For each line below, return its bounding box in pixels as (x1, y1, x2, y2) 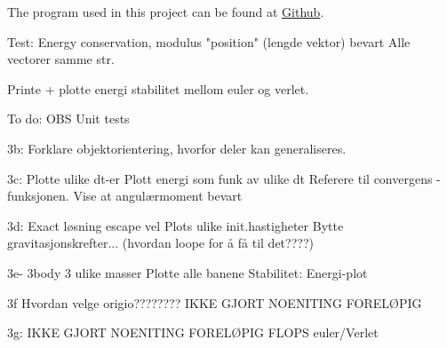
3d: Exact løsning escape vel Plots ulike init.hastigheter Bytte (7, 216, 344, 234)
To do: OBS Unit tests (7, 109, 130, 128)
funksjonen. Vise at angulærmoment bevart (7, 186, 243, 205)
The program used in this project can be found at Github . (7, 3, 324, 20)
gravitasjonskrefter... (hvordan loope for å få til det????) (7, 233, 314, 252)
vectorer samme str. (7, 50, 115, 68)
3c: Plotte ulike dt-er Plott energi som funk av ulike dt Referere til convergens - (7, 169, 441, 187)
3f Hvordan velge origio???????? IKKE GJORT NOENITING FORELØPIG (7, 293, 422, 312)
